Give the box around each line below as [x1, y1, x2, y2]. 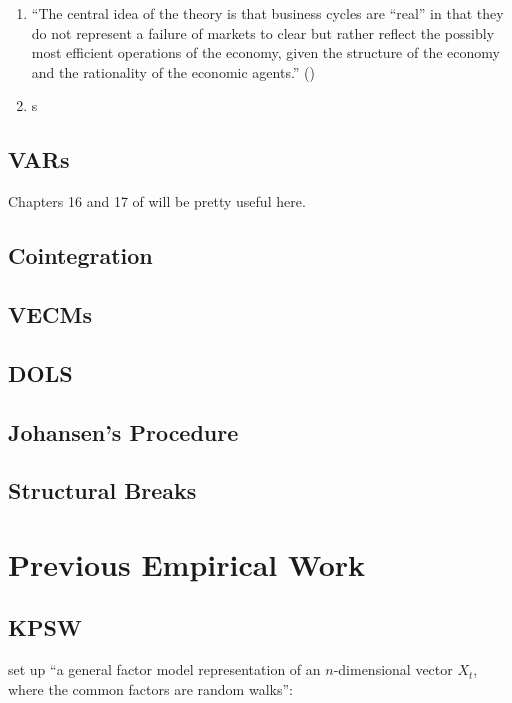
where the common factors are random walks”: [8, 678, 293, 699]
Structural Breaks [8, 475, 197, 506]
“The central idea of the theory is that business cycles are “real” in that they [31, 3, 504, 23]
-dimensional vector [333, 659, 453, 680]
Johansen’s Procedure [8, 416, 239, 447]
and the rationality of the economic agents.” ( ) [31, 61, 316, 82]
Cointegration [8, 240, 153, 271]
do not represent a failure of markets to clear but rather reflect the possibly [31, 22, 495, 43]
